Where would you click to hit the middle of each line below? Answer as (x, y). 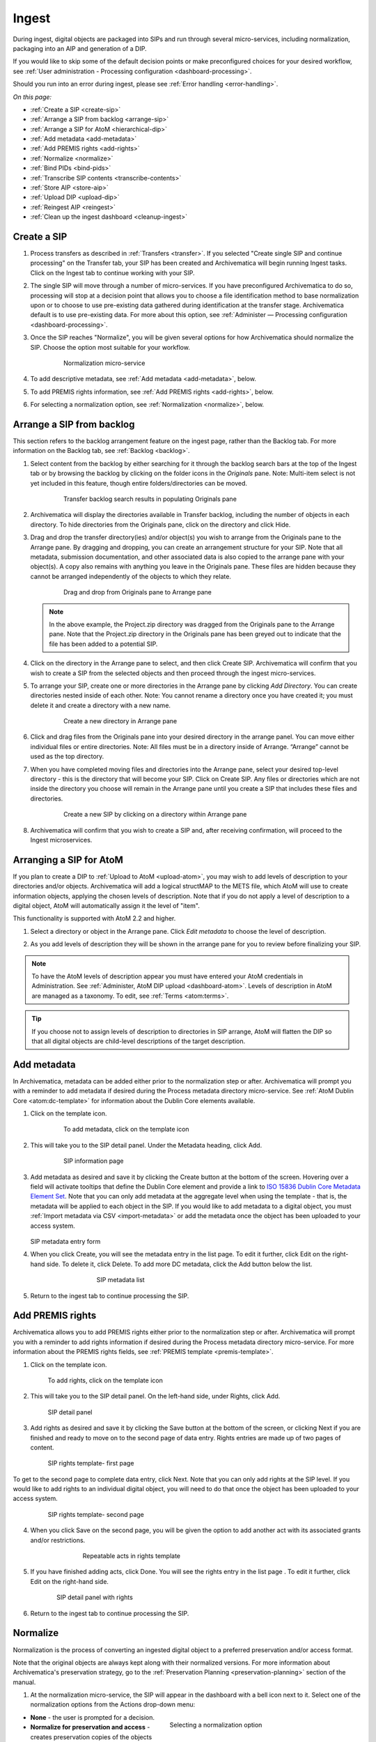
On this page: (32, 97)
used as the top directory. (67, 757)
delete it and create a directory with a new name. (100, 705)
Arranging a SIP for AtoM (68, 860)
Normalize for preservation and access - (90, 1727)
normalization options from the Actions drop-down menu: (112, 1704)
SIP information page (94, 1161)
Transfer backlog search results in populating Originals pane (150, 499)
